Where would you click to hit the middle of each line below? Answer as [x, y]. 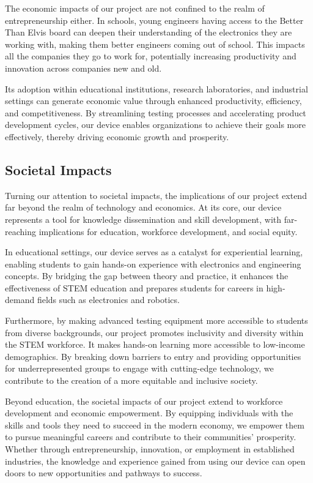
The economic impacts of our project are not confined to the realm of [135, 8]
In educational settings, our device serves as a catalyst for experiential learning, [154, 252]
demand [20, 300]
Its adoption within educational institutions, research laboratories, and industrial [156, 88]
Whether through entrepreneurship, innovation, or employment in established [150, 449]
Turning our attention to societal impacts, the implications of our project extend [156, 195]
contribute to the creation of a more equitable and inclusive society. [131, 380]
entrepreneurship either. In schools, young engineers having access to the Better [154, 20]
